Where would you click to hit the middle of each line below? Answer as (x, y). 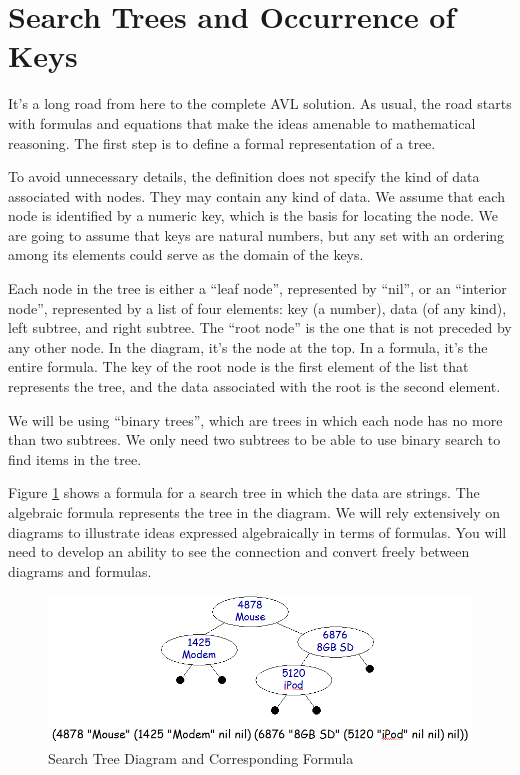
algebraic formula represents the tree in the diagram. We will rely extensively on (254, 512)
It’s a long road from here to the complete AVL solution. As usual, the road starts (260, 103)
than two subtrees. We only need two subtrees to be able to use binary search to (254, 439)
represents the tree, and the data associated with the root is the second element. (254, 386)
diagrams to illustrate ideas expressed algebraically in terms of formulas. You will (257, 531)
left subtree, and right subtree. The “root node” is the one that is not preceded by (260, 327)
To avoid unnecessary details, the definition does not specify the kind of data (244, 176)
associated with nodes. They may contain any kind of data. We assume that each (256, 195)
